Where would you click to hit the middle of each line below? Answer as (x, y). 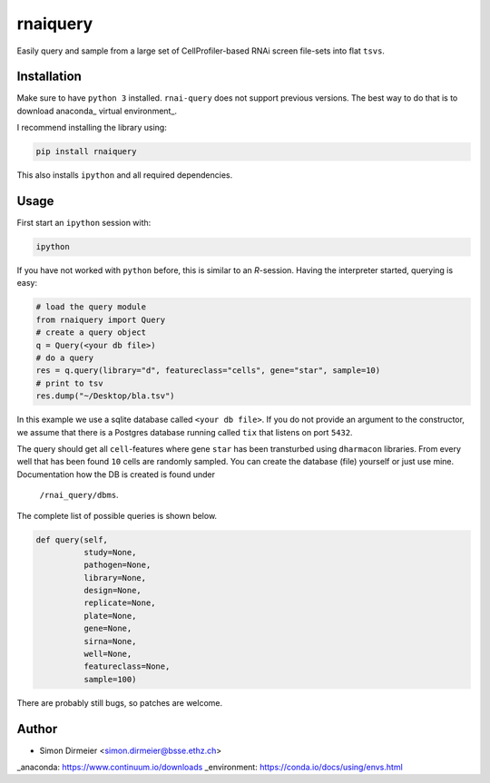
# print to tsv (69, 383)
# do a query (65, 358)
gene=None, (108, 629)
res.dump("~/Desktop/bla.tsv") (106, 396)
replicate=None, (119, 603)
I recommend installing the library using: (92, 128)
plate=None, (110, 616)
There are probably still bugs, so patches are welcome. (120, 702)
